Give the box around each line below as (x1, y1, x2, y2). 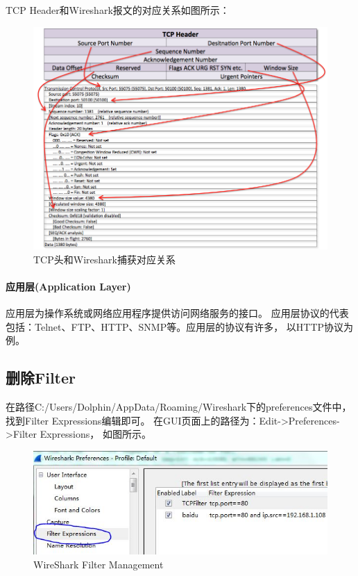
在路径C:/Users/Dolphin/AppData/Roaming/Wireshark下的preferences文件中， (6, 400, 352, 414)
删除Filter (6, 367, 76, 388)
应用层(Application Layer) (6, 279, 131, 293)
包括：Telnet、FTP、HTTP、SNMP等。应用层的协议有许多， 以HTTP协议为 (6, 319, 354, 334)
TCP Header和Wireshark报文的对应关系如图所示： (6, 3, 230, 17)
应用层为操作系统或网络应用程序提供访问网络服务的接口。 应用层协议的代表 (6, 306, 349, 320)
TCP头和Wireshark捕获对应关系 (33, 252, 176, 266)
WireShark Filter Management (33, 557, 164, 571)
